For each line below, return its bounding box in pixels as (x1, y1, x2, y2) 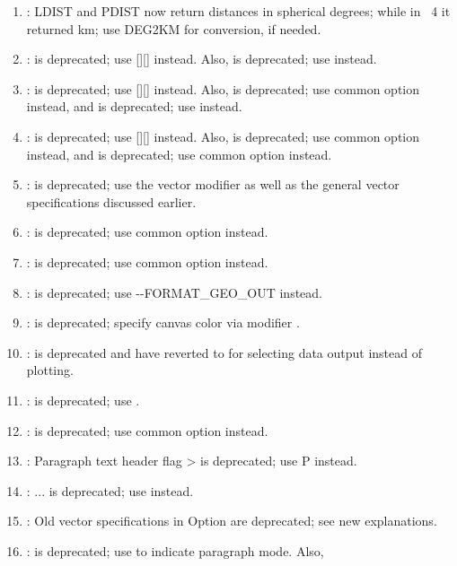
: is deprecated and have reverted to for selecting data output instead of (26, 343, 423, 361)
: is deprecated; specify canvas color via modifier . (26, 313, 300, 332)
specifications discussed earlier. (26, 192, 197, 211)
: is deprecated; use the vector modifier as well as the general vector (26, 175, 400, 194)
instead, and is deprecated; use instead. (26, 97, 242, 116)
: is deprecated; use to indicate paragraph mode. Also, (26, 541, 324, 560)
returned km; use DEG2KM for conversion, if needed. (26, 19, 321, 38)
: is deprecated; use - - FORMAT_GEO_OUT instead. (26, 283, 322, 301)
